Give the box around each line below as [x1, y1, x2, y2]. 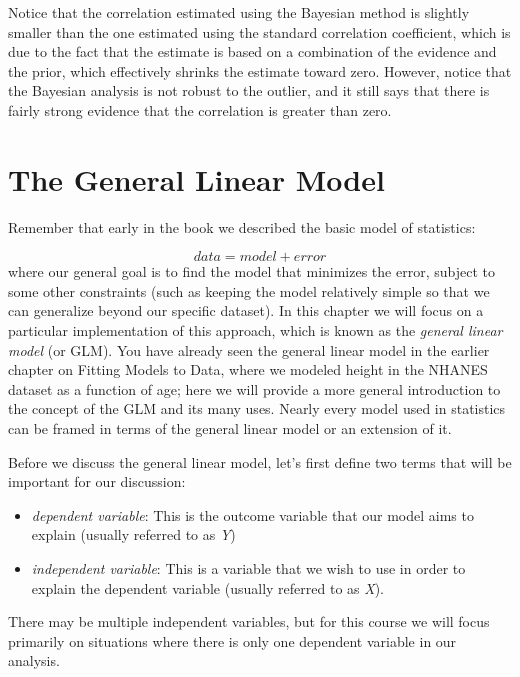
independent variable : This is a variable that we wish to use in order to [31, 558, 466, 578]
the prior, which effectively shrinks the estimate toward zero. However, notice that [8, 60, 512, 81]
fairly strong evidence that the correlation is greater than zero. [8, 99, 392, 120]
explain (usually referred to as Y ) [31, 524, 236, 545]
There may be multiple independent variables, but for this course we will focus [8, 611, 490, 632]
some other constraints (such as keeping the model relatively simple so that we [8, 280, 490, 301]
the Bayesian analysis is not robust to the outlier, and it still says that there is [8, 80, 490, 101]
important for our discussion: [8, 471, 186, 492]
